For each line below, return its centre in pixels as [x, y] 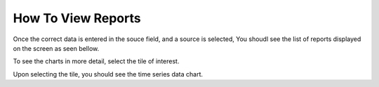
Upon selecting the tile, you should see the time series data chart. [108, 74]
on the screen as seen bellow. [56, 48]
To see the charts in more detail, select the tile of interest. [96, 61]
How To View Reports [77, 18]
